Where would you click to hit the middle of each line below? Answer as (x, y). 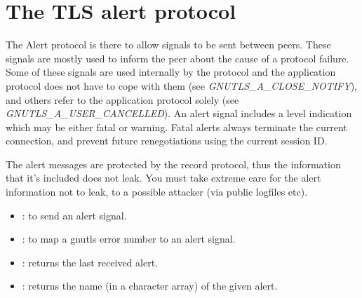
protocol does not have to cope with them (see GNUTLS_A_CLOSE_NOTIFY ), (181, 85)
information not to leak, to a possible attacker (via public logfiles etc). (157, 192)
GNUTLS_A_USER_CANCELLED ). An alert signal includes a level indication (179, 113)
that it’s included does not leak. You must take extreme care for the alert (163, 178)
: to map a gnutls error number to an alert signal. (129, 239)
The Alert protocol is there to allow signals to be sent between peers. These (168, 45)
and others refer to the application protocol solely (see (122, 99)
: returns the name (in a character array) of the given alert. (150, 286)
